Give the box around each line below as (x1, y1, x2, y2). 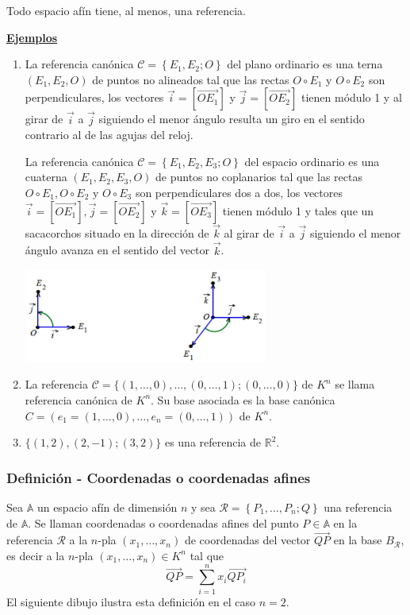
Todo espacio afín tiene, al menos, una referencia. (6, 2, 247, 18)
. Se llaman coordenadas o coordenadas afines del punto (28, 514, 299, 531)
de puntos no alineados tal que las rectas (92, 71, 289, 87)
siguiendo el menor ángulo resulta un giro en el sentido (98, 110, 365, 127)
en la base (333, 532, 382, 548)
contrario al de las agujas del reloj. (25, 126, 194, 143)
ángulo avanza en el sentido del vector (25, 242, 210, 258)
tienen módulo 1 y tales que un (222, 202, 374, 219)
